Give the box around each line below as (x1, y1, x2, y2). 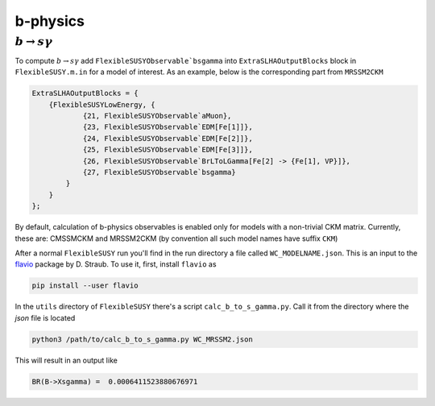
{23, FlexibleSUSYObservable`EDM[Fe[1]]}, (82, 122, 253, 132)
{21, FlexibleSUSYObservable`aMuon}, (82, 111, 232, 121)
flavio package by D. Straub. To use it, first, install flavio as (14, 259, 217, 269)
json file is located (14, 313, 76, 322)
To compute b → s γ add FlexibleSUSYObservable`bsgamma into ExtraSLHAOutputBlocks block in (14, 56, 357, 65)
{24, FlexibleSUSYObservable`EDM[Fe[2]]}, (82, 134, 253, 143)
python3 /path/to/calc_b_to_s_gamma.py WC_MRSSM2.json (31, 334, 253, 344)
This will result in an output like (14, 355, 118, 365)
